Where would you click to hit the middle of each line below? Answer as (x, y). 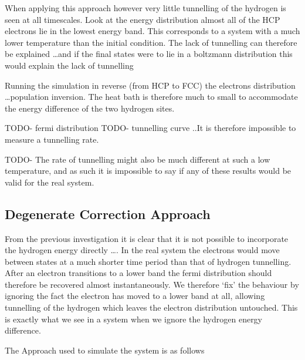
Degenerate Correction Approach (108, 213)
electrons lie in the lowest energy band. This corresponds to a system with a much (152, 31)
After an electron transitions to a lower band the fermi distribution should (138, 273)
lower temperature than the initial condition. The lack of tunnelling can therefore (151, 42)
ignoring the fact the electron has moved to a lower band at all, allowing (135, 296)
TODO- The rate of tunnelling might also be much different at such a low (138, 159)
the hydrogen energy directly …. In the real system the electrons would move (142, 250)
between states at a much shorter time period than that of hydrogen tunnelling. (148, 261)
